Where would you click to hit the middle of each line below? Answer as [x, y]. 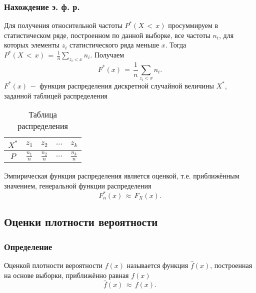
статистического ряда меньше [114, 45]
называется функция [157, 265]
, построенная [231, 265]
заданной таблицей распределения [56, 95]
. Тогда [176, 45]
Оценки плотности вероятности [81, 222]
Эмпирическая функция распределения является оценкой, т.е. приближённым [122, 176]
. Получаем [107, 54]
